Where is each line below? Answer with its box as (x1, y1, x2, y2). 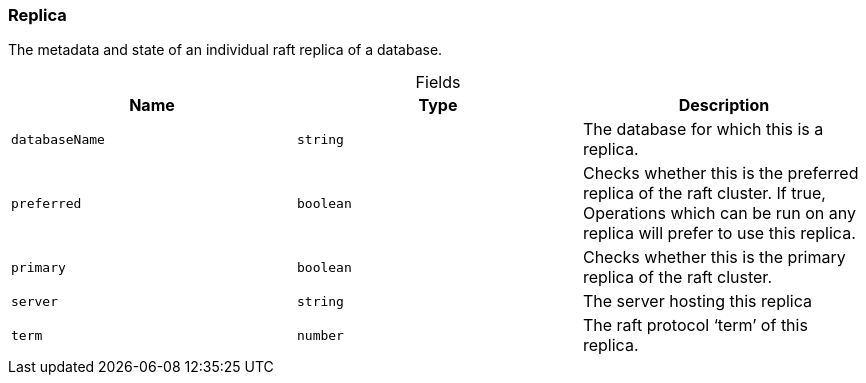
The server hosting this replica (582, 291, 812, 312)
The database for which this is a (582, 119, 824, 140)
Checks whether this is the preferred (582, 163, 859, 184)
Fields (415, 72, 461, 93)
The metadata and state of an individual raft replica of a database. (8, 41, 443, 59)
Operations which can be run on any (582, 203, 857, 224)
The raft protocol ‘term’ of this (582, 315, 808, 336)
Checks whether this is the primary (582, 247, 846, 268)
